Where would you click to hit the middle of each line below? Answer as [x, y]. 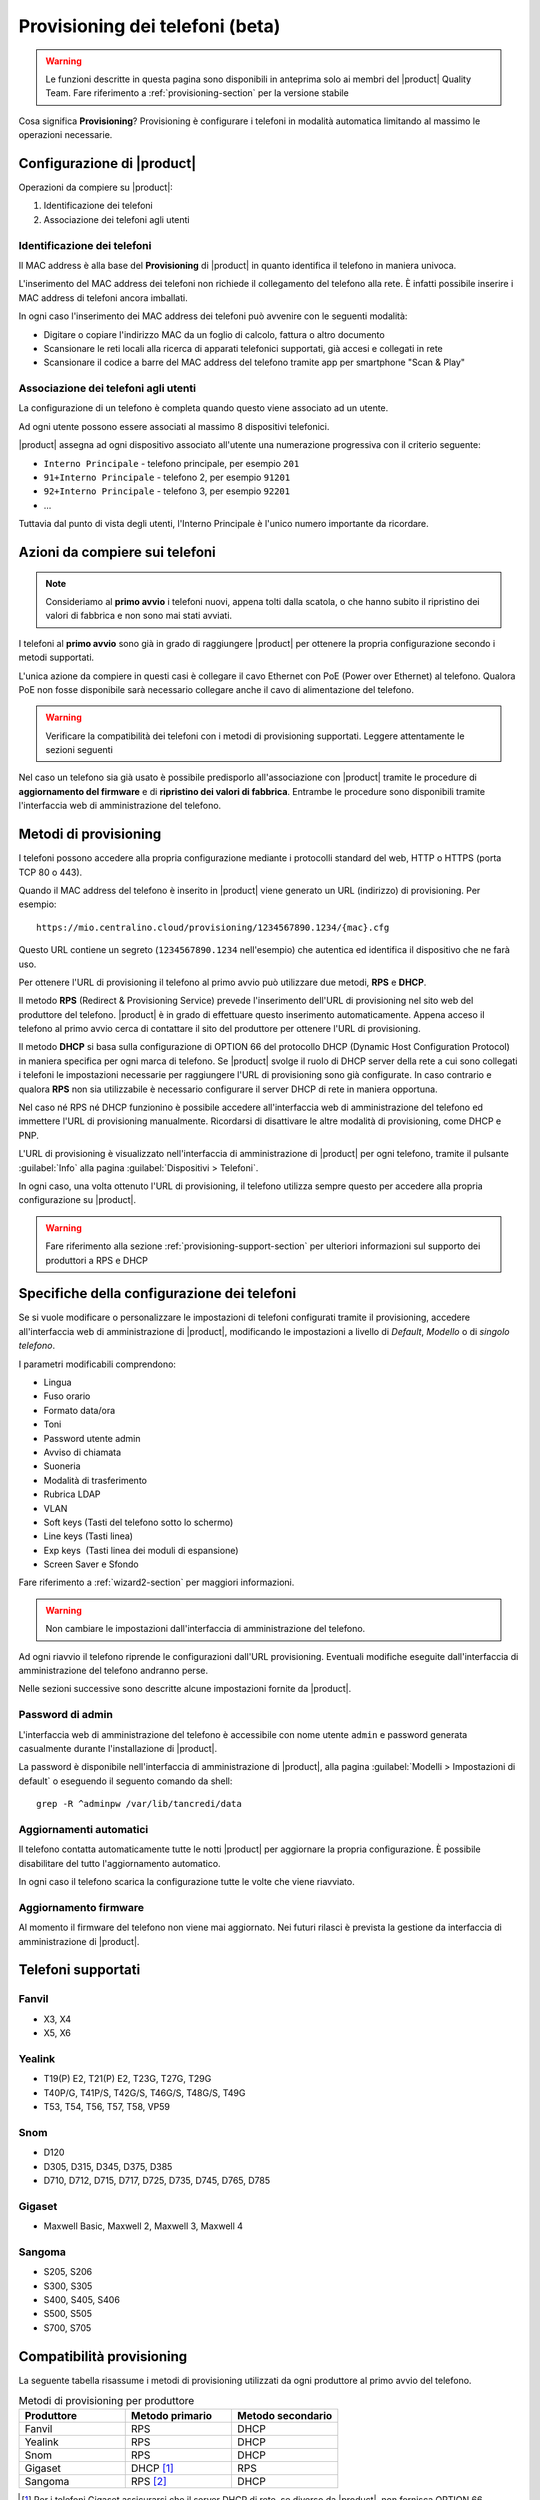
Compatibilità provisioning [103, 2356]
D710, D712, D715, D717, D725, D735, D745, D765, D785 [157, 2180]
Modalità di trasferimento [95, 1480]
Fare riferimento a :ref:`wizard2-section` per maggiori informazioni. [156, 1582]
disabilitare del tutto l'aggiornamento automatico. [119, 1863]
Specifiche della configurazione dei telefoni [157, 1293]
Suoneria [62, 1466]
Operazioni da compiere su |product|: [96, 187]
